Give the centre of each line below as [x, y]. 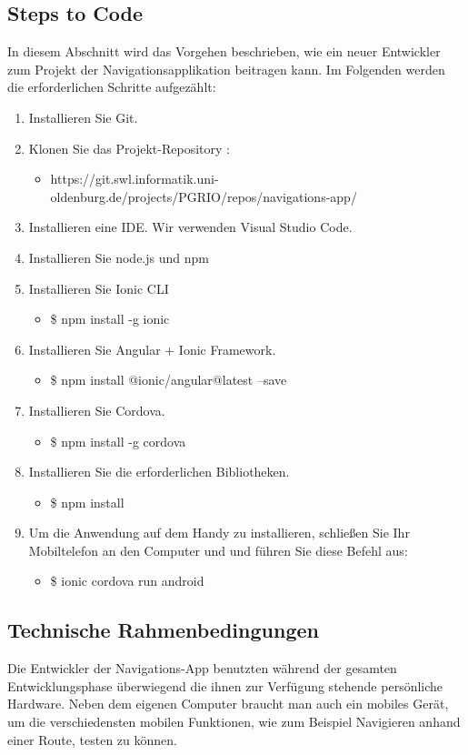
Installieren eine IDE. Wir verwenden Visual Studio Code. [190, 227]
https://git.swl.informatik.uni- [134, 179]
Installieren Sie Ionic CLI [99, 288]
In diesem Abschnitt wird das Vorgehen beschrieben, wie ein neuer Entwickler [224, 51]
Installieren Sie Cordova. [97, 410]
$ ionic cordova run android [127, 581]
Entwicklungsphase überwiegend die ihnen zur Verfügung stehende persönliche [225, 685]
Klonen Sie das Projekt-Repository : [129, 148]
